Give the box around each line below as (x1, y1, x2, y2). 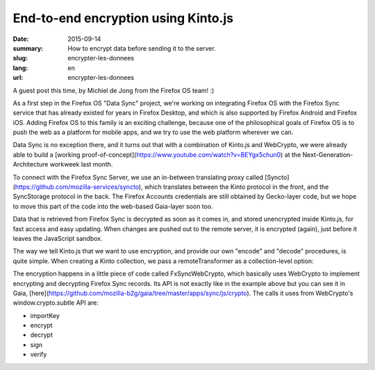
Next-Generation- (302, 150, 353, 159)
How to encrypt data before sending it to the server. (67, 44, 216, 52)
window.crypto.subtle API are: (12, 298, 99, 307)
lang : (12, 63, 28, 72)
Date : (12, 35, 29, 43)
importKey (30, 311, 60, 319)
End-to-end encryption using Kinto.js (12, 10, 234, 26)
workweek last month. (49, 160, 113, 169)
